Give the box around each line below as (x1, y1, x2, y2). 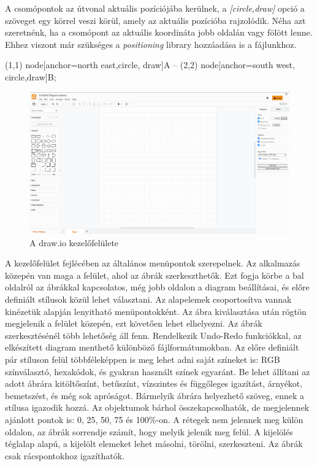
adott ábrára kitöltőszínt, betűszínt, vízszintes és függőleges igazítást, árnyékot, (5, 377, 303, 390)
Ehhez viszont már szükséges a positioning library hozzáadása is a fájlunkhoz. (5, 37, 297, 50)
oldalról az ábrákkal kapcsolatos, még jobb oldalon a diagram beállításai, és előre (5, 281, 310, 293)
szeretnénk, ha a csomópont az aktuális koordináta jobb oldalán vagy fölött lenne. (5, 26, 313, 39)
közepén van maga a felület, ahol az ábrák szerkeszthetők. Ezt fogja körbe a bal (5, 268, 304, 281)
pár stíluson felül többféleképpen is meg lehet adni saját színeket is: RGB (5, 352, 280, 365)
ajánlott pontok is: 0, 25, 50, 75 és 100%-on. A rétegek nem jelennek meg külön (5, 413, 304, 425)
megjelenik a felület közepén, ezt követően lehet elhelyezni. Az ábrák (5, 317, 262, 330)
